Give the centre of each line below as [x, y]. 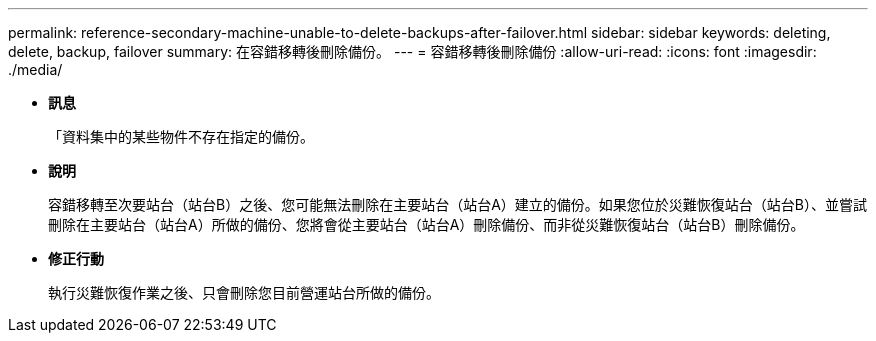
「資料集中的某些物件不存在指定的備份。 [181, 136]
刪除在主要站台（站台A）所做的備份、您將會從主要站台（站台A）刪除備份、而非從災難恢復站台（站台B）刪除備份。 [426, 224]
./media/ [35, 69]
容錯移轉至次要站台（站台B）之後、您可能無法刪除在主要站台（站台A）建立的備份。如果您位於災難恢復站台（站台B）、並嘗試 [457, 204]
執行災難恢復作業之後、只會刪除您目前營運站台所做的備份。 [244, 292]
